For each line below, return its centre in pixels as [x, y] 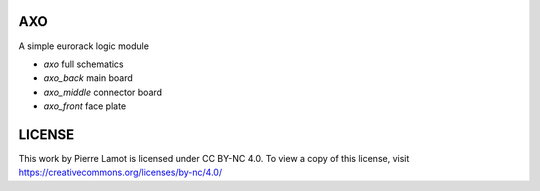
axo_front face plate [85, 106]
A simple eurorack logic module [84, 46]
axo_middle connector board [103, 92]
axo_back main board [88, 78]
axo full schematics [83, 64]
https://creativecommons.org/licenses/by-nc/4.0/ [120, 172]
